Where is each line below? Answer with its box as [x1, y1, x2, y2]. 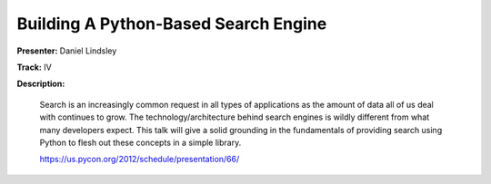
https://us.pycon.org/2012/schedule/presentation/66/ [39, 154, 240, 165]
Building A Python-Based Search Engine [16, 14, 327, 34]
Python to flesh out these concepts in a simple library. [39, 137, 242, 148]
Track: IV [16, 62, 52, 73]
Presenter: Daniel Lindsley [16, 45, 117, 56]
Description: [16, 78, 65, 90]
